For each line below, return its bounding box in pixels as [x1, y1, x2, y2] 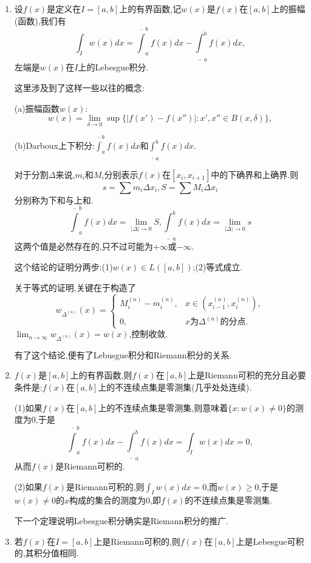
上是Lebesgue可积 [236, 534, 304, 547]
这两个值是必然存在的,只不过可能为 [14, 240, 153, 253]
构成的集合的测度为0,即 [69, 494, 161, 507]
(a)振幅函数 [14, 101, 60, 114]
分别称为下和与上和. [14, 193, 94, 206]
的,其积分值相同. [14, 547, 79, 559]
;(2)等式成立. [193, 261, 243, 273]
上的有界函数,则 [70, 369, 132, 381]
